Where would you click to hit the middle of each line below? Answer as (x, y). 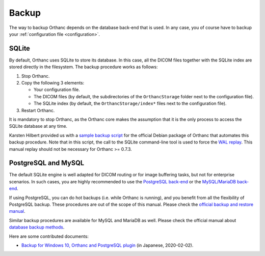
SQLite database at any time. (38, 126)
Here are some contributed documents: (49, 236)
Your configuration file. (57, 90)
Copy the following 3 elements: (53, 83)
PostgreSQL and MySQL (47, 163)
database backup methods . (37, 227)
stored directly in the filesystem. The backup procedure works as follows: (83, 67)
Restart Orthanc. (38, 110)
